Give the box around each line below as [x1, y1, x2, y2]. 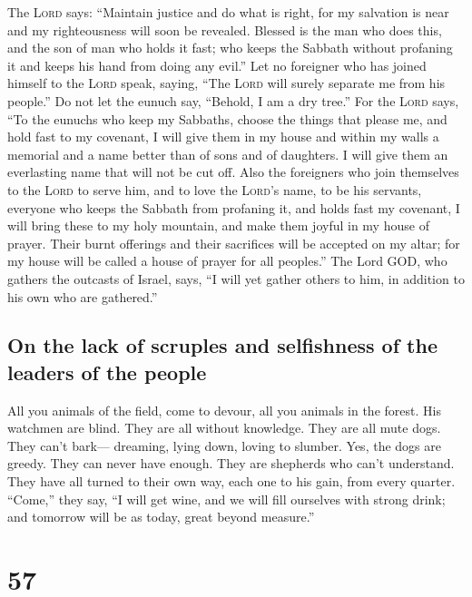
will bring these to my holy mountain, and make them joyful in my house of [7, 216, 429, 235]
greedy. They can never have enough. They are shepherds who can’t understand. [7, 454, 455, 473]
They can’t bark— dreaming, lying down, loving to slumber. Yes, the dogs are [7, 436, 441, 455]
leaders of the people [7, 357, 207, 386]
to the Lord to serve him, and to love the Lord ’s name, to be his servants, [7, 180, 422, 199]
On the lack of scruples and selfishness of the [7, 331, 438, 359]
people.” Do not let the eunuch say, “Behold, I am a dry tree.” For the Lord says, [7, 91, 459, 110]
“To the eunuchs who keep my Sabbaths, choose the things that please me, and [7, 109, 447, 128]
